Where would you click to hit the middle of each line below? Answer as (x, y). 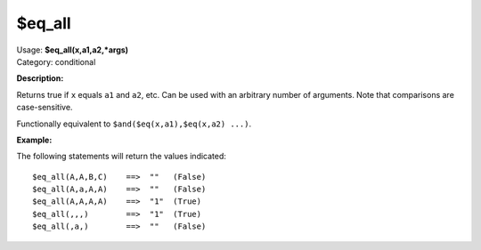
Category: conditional (56, 61)
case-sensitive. (45, 108)
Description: (40, 78)
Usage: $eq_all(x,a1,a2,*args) (73, 50)
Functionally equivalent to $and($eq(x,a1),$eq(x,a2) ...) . (134, 124)
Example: (34, 140)
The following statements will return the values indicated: (122, 157)
